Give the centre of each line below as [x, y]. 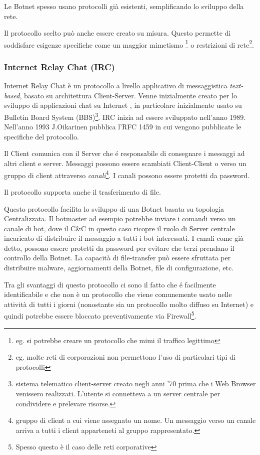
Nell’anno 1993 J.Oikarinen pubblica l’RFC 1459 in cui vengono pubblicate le [123, 127]
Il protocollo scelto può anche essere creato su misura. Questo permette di [117, 33]
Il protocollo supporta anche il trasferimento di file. [82, 191]
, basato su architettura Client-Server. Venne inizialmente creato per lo [128, 95]
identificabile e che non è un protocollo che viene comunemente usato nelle [118, 294]
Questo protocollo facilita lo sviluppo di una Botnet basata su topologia [114, 208]
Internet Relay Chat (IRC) [59, 66]
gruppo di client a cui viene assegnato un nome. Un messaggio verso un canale [136, 420]
